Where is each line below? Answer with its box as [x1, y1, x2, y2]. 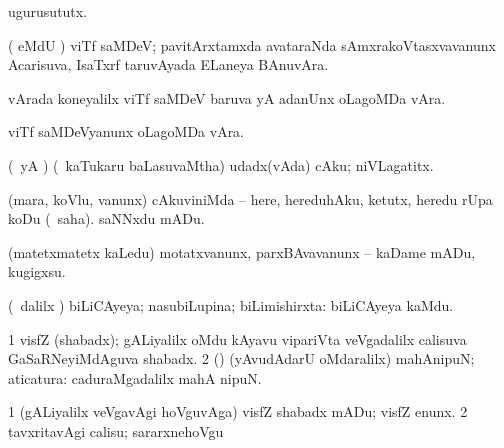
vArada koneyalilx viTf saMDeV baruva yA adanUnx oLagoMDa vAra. [8, 87, 446, 108]
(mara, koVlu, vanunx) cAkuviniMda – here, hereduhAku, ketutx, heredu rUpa [8, 188, 493, 209]
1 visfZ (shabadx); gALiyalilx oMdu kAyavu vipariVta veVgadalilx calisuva [8, 328, 467, 349]
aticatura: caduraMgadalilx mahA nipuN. [8, 367, 262, 388]
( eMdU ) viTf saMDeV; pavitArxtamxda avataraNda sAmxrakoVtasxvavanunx [8, 34, 496, 55]
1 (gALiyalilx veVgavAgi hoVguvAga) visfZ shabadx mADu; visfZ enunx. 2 [8, 401, 468, 422]
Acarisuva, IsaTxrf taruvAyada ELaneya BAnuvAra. [8, 54, 329, 75]
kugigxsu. [8, 261, 66, 282]
